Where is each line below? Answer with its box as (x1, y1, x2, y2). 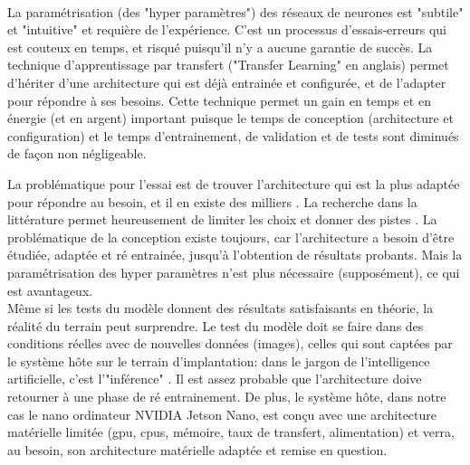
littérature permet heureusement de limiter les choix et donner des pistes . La (7, 210, 437, 229)
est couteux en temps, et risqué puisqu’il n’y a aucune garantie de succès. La (7, 37, 433, 56)
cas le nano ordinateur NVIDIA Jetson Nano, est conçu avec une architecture (7, 404, 437, 423)
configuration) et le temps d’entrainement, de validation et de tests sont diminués (7, 126, 459, 145)
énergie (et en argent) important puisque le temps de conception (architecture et (7, 109, 455, 128)
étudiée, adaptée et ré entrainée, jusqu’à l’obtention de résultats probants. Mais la (7, 245, 463, 264)
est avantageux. (7, 280, 93, 299)
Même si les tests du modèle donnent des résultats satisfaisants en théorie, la (7, 299, 434, 318)
